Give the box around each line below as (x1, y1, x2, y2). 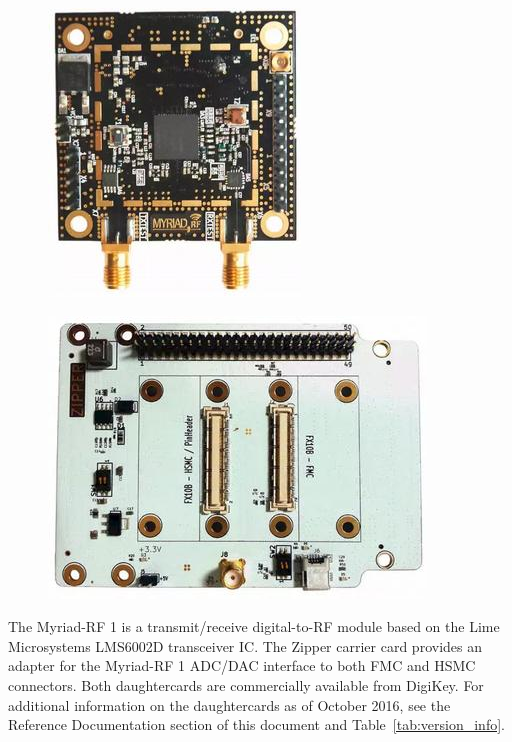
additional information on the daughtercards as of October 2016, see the (8, 694, 451, 715)
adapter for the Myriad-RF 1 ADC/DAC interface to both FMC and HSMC (8, 655, 476, 676)
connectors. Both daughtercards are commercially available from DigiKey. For (8, 674, 484, 695)
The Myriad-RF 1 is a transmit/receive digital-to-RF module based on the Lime (8, 616, 500, 637)
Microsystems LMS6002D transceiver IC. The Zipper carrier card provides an (8, 635, 482, 656)
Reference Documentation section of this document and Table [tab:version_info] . (8, 714, 505, 735)
